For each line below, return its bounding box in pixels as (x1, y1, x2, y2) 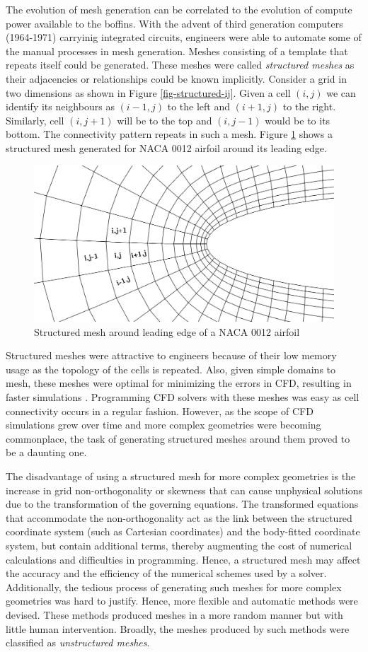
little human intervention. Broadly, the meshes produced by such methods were (6, 621, 350, 636)
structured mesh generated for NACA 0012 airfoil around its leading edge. (6, 140, 327, 155)
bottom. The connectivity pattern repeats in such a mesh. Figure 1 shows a (6, 127, 333, 141)
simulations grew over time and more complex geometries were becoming (6, 417, 321, 432)
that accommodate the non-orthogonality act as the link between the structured (6, 510, 352, 525)
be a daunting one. (6, 445, 87, 460)
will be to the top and (117, 112, 212, 127)
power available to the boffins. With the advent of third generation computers (6, 16, 343, 30)
